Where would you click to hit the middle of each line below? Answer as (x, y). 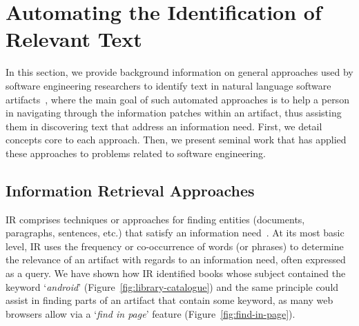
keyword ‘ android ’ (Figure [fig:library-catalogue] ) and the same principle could (172, 286)
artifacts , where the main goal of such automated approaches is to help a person (177, 99)
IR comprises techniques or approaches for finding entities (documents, (155, 219)
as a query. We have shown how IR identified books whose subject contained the (176, 273)
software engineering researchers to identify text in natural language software (168, 85)
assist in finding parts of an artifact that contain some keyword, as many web (169, 300)
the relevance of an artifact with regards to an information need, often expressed (176, 259)
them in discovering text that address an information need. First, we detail (164, 126)
